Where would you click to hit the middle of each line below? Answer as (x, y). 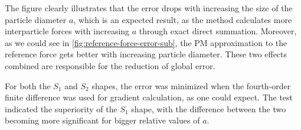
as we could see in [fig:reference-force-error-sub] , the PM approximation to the (146, 42)
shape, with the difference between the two (209, 108)
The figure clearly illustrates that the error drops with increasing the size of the (149, 8)
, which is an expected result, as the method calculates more (183, 19)
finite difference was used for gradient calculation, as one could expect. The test (149, 97)
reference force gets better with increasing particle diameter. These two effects (146, 54)
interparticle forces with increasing (67, 31)
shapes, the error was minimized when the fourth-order (191, 85)
